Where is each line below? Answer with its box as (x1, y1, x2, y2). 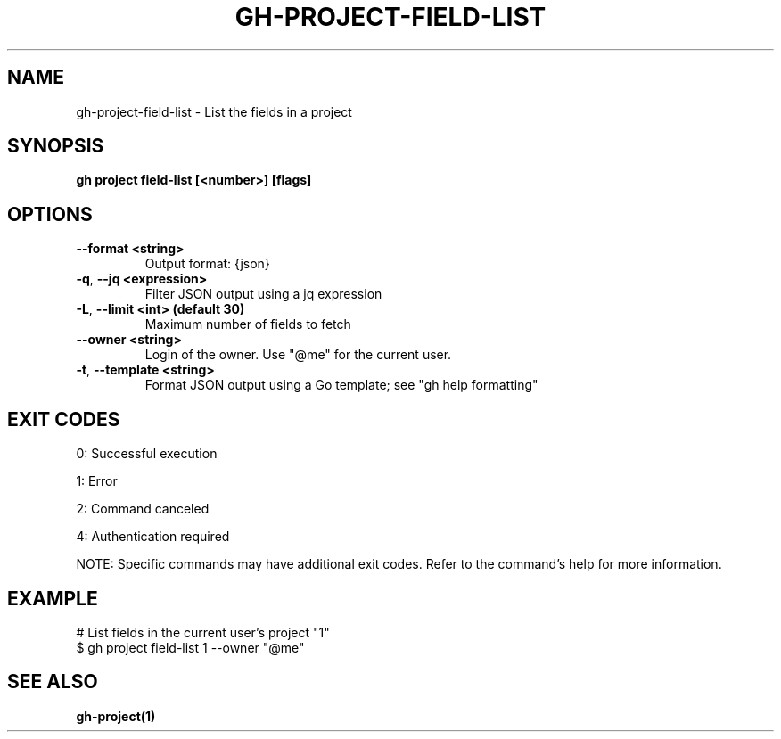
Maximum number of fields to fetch (144, 316, 351, 333)
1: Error (76, 473, 118, 489)
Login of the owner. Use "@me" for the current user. (144, 347, 452, 363)
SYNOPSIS (7, 135, 104, 158)
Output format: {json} (144, 256, 270, 272)
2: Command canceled (76, 501, 210, 517)
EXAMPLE (7, 587, 98, 610)
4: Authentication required (76, 529, 230, 545)
